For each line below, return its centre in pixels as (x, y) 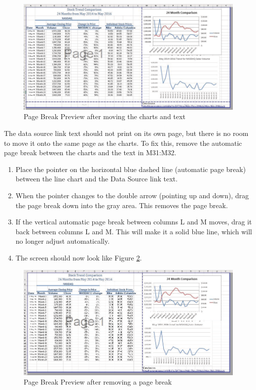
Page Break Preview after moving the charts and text (105, 116)
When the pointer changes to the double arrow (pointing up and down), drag (132, 195)
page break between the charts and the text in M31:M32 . (90, 152)
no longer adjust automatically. (63, 241)
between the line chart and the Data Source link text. (96, 179)
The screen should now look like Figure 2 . (79, 258)
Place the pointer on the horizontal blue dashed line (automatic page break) (131, 169)
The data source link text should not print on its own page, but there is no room (126, 133)
